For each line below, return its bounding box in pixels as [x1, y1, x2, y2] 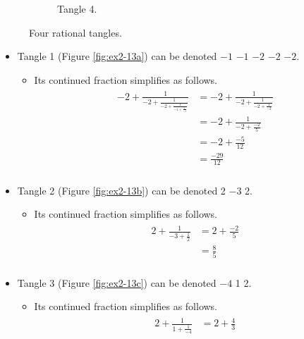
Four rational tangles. [29, 25, 122, 39]
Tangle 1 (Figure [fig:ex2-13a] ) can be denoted [17, 49, 217, 63]
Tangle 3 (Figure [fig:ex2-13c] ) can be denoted [17, 275, 217, 290]
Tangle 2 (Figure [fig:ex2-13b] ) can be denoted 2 [17, 183, 226, 197]
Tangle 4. [57, 1, 97, 16]
